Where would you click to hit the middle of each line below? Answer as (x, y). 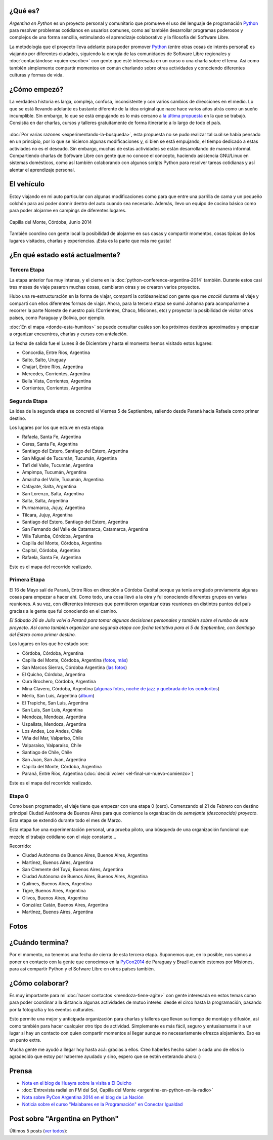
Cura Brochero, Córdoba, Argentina (59, 682)
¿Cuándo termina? (39, 943)
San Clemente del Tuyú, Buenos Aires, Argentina (73, 870)
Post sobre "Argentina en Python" (64, 1119)
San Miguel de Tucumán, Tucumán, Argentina (70, 458)
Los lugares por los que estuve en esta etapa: (57, 427)
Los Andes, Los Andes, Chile (52, 731)
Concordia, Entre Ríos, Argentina (56, 352)
